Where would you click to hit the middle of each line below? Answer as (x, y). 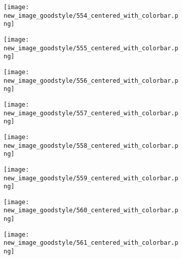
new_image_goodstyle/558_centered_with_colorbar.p (91, 145)
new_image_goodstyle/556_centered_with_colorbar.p (91, 80)
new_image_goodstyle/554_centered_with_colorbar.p (91, 15)
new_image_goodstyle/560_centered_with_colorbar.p (91, 211)
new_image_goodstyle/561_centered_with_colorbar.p (91, 243)
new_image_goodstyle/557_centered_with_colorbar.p (91, 113)
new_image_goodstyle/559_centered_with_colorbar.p (91, 178)
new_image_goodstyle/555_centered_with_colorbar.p (91, 48)
